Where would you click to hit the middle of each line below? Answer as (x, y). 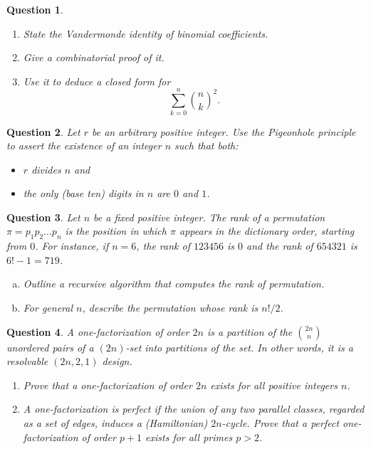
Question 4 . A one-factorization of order (98, 331)
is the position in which (116, 231)
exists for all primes (189, 437)
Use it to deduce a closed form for (97, 81)
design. (117, 361)
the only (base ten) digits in (83, 193)
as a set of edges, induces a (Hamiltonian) (115, 423)
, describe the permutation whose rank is (170, 308)
